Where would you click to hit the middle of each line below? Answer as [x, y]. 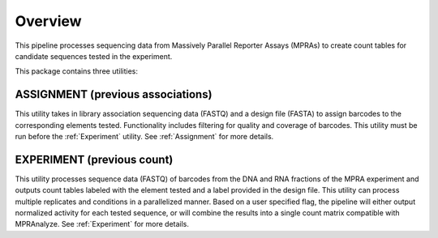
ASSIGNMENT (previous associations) [114, 94]
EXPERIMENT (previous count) [94, 159]
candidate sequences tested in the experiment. [94, 56]
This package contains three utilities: [76, 71]
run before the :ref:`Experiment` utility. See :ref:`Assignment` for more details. [144, 137]
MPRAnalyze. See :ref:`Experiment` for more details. [102, 224]
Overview [48, 21]
